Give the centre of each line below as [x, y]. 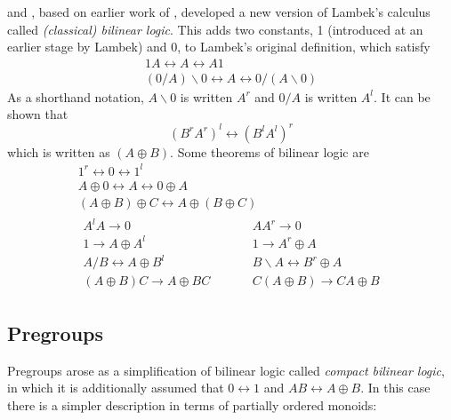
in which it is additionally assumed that [116, 388]
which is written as [59, 151]
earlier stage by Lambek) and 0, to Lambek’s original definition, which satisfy [219, 47]
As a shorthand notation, [76, 96]
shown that [38, 114]
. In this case [395, 388]
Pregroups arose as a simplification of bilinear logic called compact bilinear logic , [226, 370]
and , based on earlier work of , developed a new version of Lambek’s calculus [219, 12]
